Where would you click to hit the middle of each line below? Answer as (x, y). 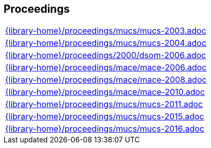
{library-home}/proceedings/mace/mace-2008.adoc (106, 80)
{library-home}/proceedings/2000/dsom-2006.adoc (106, 55)
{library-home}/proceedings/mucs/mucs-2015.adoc (105, 117)
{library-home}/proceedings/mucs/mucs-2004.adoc (106, 43)
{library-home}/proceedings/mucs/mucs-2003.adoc (106, 31)
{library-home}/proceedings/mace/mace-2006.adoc (106, 68)
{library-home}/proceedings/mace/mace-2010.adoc (105, 92)
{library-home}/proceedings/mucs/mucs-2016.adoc (105, 129)
